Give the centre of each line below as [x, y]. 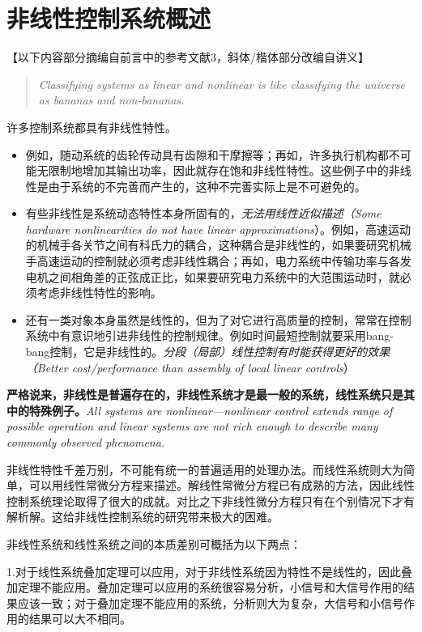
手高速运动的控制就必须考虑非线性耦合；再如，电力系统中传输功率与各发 [218, 261]
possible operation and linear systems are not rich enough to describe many [192, 426]
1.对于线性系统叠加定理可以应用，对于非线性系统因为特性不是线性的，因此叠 [209, 571]
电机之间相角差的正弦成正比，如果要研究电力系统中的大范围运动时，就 [213, 276]
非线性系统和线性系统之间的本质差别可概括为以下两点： [154, 543]
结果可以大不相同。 [80, 619]
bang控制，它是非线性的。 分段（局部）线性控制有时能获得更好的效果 [208, 352]
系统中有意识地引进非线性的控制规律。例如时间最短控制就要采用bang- [210, 335]
